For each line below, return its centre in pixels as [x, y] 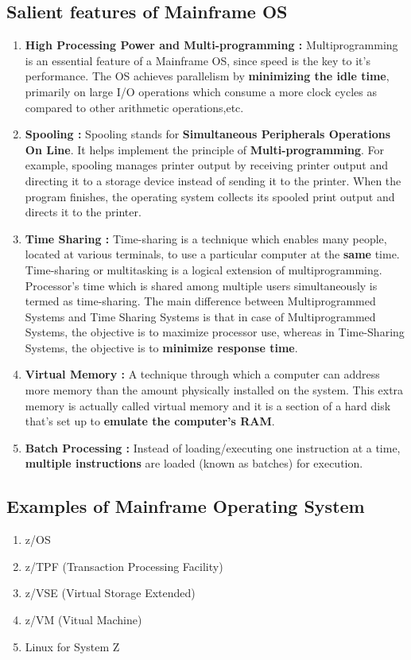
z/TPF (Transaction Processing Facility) [124, 566]
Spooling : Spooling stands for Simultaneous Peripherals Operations [208, 134]
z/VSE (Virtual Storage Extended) [110, 593]
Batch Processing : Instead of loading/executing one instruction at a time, [213, 447]
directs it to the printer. [83, 212]
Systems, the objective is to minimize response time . [161, 347]
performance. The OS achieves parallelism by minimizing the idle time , [207, 76]
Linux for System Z [72, 646]
